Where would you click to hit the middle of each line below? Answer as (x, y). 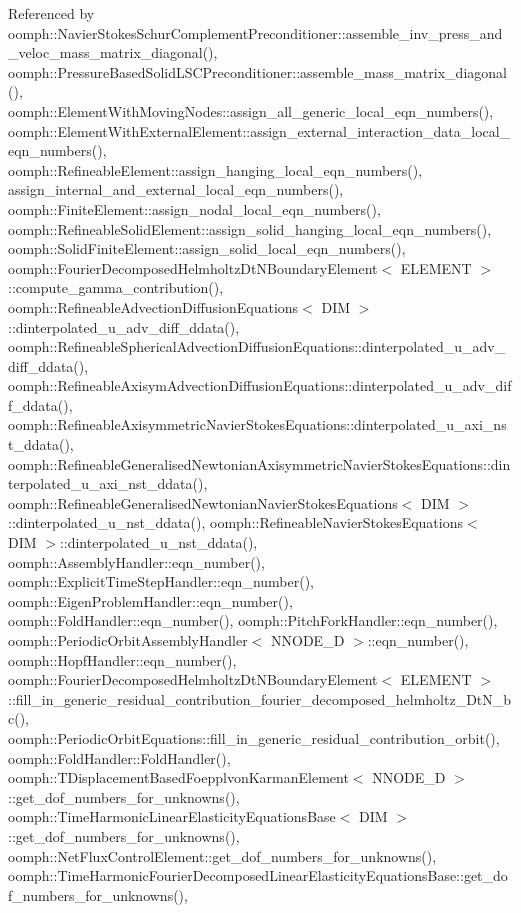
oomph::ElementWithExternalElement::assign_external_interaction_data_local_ (259, 130)
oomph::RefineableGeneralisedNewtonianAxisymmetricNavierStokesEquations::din (259, 463)
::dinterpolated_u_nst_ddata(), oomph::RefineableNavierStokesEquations (236, 522)
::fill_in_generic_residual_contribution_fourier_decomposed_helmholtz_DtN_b (260, 698)
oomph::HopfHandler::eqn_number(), (122, 659)
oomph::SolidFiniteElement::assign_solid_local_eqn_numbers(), (207, 248)
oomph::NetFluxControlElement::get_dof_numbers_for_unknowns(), (222, 855)
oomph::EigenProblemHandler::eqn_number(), (150, 600)
